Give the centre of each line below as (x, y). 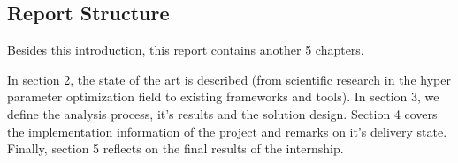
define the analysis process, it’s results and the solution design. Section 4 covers (222, 113)
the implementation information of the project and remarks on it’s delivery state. (227, 131)
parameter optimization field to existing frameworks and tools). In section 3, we (223, 96)
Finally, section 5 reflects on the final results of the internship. (176, 148)
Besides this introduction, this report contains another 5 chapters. (186, 50)
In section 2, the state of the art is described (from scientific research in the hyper (229, 79)
